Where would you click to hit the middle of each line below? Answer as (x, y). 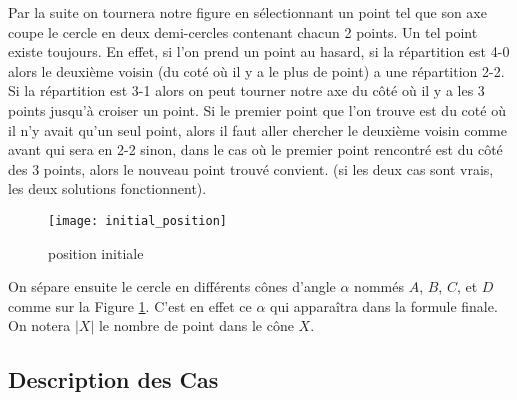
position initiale (96, 252)
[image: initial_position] (137, 220)
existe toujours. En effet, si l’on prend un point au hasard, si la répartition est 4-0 (259, 51)
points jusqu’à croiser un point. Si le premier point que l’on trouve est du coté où (257, 109)
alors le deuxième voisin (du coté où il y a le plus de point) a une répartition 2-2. (256, 70)
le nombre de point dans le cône (196, 325)
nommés (379, 286)
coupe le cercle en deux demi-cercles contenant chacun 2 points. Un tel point (243, 31)
